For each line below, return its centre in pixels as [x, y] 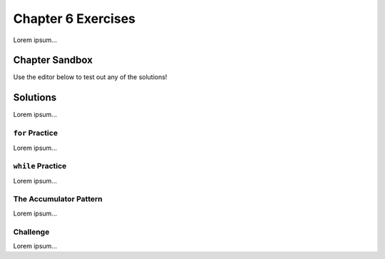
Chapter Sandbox [53, 60]
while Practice [40, 166]
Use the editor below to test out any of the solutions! [90, 77]
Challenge [31, 232]
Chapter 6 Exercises [74, 19]
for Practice [36, 133]
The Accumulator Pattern [58, 199]
